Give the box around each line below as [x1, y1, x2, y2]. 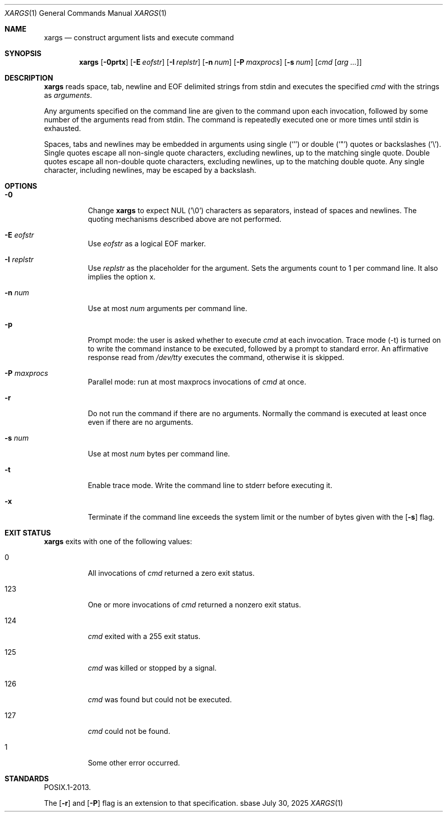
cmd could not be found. [88, 727, 170, 735]
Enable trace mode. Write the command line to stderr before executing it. [88, 481, 332, 490]
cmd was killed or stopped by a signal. [88, 664, 217, 672]
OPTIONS [5, 182, 37, 190]
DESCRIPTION [5, 73, 54, 82]
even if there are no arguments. [88, 418, 193, 426]
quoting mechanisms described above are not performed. [88, 215, 282, 223]
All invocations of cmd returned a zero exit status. [88, 569, 255, 577]
